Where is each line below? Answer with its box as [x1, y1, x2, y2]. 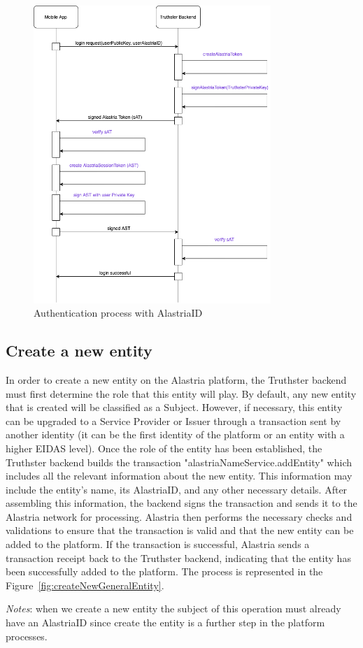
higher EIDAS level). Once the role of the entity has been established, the [6, 440, 322, 455]
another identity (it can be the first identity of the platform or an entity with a [6, 427, 345, 442]
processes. [6, 628, 48, 643]
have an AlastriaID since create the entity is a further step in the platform [6, 615, 325, 630]
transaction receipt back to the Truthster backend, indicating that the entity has [6, 550, 351, 565]
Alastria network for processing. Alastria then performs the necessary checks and [6, 509, 353, 524]
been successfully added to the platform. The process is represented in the [6, 564, 323, 579]
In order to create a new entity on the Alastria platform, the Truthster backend [6, 372, 347, 387]
